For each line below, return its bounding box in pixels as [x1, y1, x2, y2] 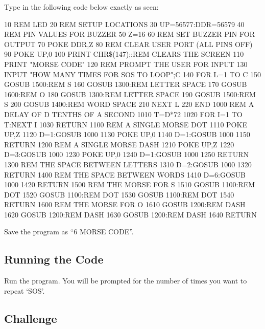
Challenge [4, 310, 57, 326]
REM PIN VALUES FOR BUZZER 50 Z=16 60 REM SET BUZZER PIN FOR [4, 29, 255, 39]
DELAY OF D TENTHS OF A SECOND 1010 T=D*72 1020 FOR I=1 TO [4, 108, 243, 119]
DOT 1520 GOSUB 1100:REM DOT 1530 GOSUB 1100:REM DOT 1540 [4, 189, 234, 200]
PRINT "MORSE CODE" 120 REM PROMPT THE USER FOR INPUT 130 [4, 58, 248, 69]
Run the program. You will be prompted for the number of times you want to [4, 275, 247, 286]
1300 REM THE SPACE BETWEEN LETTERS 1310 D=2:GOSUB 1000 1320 [4, 159, 252, 169]
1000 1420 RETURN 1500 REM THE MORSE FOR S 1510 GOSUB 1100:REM [4, 179, 255, 190]
